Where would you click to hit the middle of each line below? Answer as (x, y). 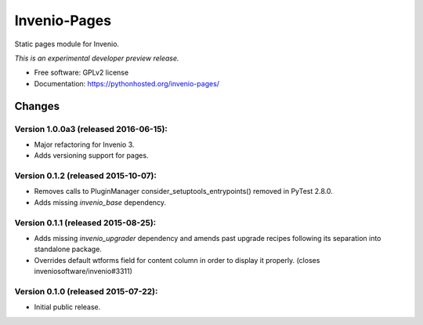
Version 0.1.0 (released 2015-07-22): (86, 291)
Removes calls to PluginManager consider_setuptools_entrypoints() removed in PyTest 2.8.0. (183, 192)
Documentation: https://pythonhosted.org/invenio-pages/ (127, 83)
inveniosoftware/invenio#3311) (83, 272)
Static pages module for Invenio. (67, 44)
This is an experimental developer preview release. (97, 58)
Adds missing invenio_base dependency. (100, 202)
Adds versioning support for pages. (91, 155)
